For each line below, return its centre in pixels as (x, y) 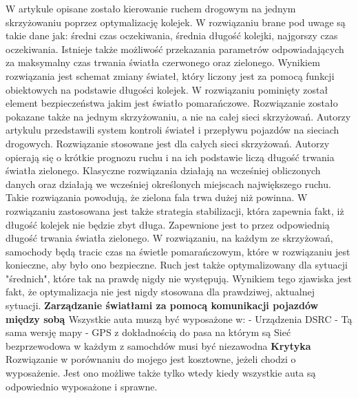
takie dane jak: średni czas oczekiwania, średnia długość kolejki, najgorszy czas (172, 35)
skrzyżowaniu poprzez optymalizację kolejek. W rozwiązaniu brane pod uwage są (176, 22)
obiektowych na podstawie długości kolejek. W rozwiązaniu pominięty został (167, 89)
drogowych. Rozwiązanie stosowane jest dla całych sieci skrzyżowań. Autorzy (168, 143)
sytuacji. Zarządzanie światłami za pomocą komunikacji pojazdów (162, 305)
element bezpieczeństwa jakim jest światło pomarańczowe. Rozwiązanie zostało (172, 103)
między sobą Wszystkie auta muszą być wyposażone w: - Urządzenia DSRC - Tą (179, 318)
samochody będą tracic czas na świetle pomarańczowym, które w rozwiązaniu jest (178, 251)
